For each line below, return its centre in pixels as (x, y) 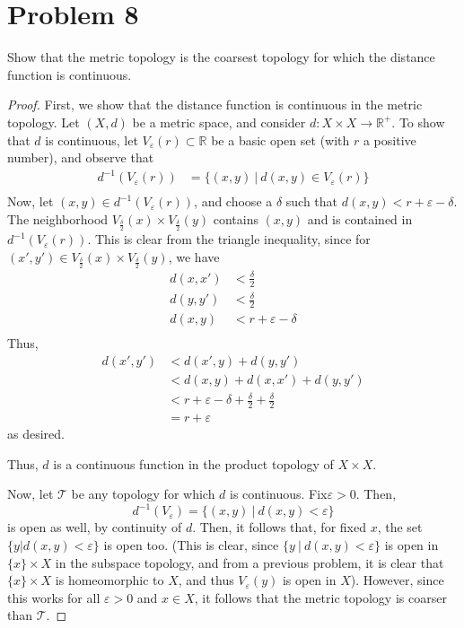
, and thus (206, 580)
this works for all (54, 597)
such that (312, 201)
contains (236, 218)
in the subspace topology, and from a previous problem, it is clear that (250, 562)
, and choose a (233, 201)
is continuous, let (92, 140)
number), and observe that (81, 157)
